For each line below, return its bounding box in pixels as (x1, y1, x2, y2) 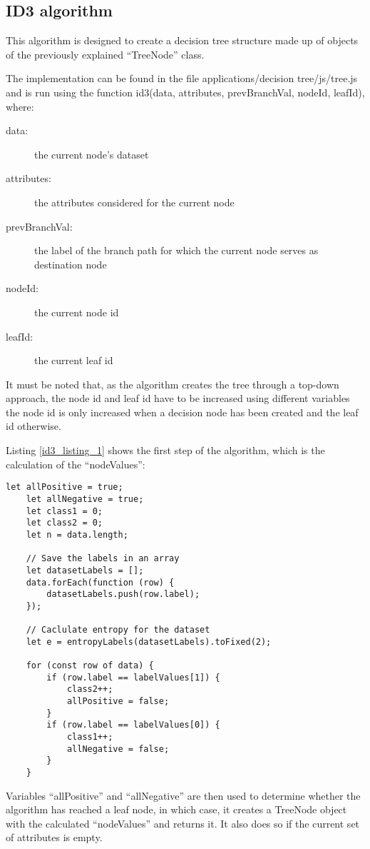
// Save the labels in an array (26, 553, 180, 564)
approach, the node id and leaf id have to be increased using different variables (6, 391, 350, 406)
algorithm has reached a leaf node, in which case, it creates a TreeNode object (6, 802, 347, 817)
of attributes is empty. (6, 830, 103, 845)
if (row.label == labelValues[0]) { (46, 720, 220, 730)
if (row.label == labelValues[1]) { (46, 672, 220, 683)
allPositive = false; (66, 696, 170, 707)
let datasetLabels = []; (26, 565, 144, 576)
